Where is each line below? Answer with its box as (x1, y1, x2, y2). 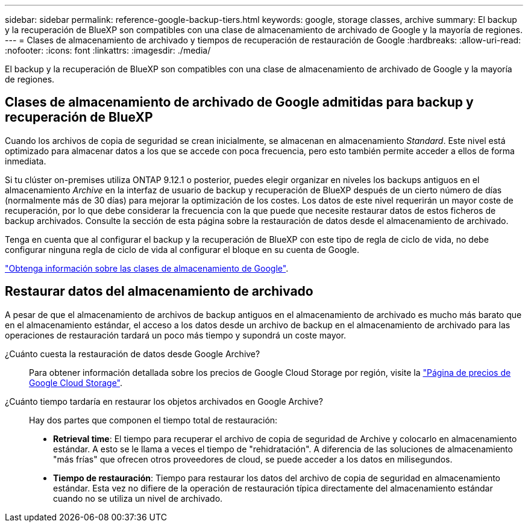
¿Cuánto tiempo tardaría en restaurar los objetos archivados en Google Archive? (5, 396, 323, 407)
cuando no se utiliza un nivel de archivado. (53, 493, 223, 504)
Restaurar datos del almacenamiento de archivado (5, 284, 313, 299)
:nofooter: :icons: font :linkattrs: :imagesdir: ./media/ (5, 45, 211, 55)
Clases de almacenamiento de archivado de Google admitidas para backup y (5, 95, 474, 110)
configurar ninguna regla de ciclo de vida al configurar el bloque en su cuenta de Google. (5, 244, 360, 255)
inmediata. (5, 155, 46, 166)
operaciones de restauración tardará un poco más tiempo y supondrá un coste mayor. (5, 329, 347, 340)
